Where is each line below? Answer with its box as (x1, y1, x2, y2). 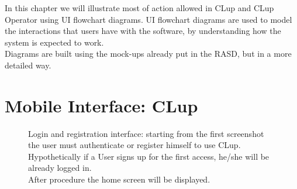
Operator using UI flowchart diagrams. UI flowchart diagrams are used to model (5, 13, 292, 25)
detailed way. (5, 59, 51, 71)
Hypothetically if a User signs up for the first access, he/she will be (28, 150, 270, 162)
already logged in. (28, 161, 92, 174)
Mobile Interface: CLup (5, 93, 198, 117)
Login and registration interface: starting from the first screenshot (28, 127, 264, 139)
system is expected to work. (5, 36, 104, 48)
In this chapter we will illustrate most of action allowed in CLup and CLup (5, 2, 274, 13)
